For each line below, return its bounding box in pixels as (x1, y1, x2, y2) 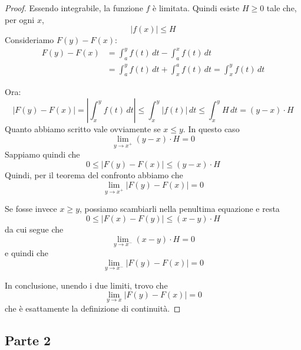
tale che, (266, 2, 297, 14)
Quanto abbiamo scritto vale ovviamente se (5, 123, 161, 135)
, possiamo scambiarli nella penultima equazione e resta (80, 202, 280, 215)
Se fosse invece (5, 202, 57, 215)
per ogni (5, 13, 35, 25)
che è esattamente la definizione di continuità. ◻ (5, 302, 181, 315)
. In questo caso (183, 123, 240, 135)
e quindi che (5, 247, 48, 259)
